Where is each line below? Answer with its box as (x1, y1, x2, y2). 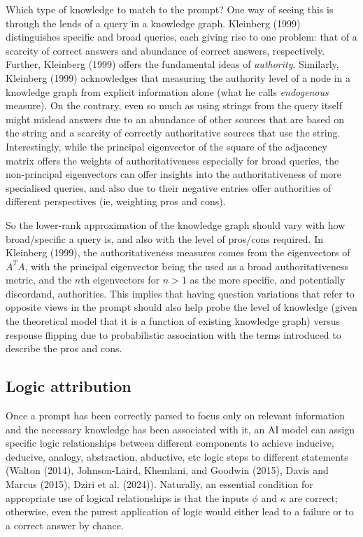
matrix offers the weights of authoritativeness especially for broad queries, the (6, 153, 339, 167)
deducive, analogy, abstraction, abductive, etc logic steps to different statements (6, 449, 348, 463)
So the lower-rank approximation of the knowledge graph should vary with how (6, 217, 346, 232)
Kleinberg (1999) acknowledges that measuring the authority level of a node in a (6, 70, 350, 85)
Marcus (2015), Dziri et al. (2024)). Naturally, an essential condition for (6, 477, 313, 491)
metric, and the (6, 272, 72, 287)
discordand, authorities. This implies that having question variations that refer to (6, 286, 355, 300)
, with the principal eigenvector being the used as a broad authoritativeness (24, 258, 348, 273)
